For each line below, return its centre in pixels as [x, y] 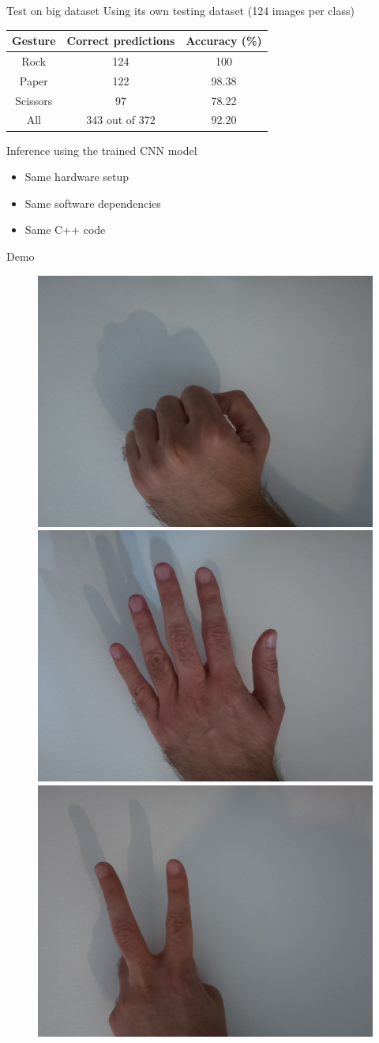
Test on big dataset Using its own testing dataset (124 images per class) [180, 10]
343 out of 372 [121, 120]
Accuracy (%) [224, 41]
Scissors [34, 100]
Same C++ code [65, 230]
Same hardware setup [77, 177]
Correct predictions [121, 41]
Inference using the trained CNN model [102, 150]
